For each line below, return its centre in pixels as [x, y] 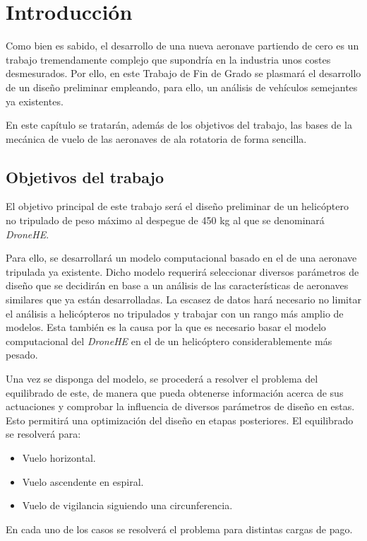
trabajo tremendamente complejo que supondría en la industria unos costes [168, 59]
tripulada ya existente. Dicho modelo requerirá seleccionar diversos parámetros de [182, 271]
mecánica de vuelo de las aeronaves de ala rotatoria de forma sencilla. [156, 138]
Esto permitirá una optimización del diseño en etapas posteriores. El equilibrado [180, 420]
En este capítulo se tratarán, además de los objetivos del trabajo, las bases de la [179, 125]
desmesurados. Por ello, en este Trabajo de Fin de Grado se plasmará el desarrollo [183, 73]
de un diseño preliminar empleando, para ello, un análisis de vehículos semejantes [182, 87]
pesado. [22, 355]
